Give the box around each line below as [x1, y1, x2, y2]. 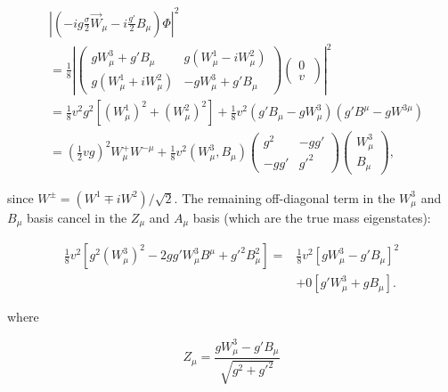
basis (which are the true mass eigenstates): [192, 208, 431, 226]
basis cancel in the [27, 208, 127, 226]
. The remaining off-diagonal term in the [174, 188, 395, 207]
